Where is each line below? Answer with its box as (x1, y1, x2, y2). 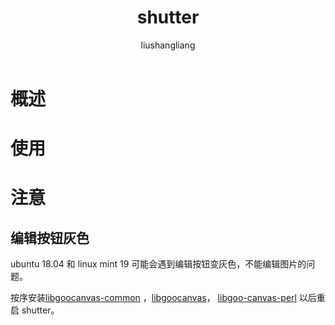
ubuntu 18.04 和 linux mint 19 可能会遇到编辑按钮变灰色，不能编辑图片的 (10, 258, 307, 270)
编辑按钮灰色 (10, 229, 90, 246)
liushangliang (140, 39, 196, 51)
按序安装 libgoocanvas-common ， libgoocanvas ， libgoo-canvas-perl (10, 292, 297, 304)
